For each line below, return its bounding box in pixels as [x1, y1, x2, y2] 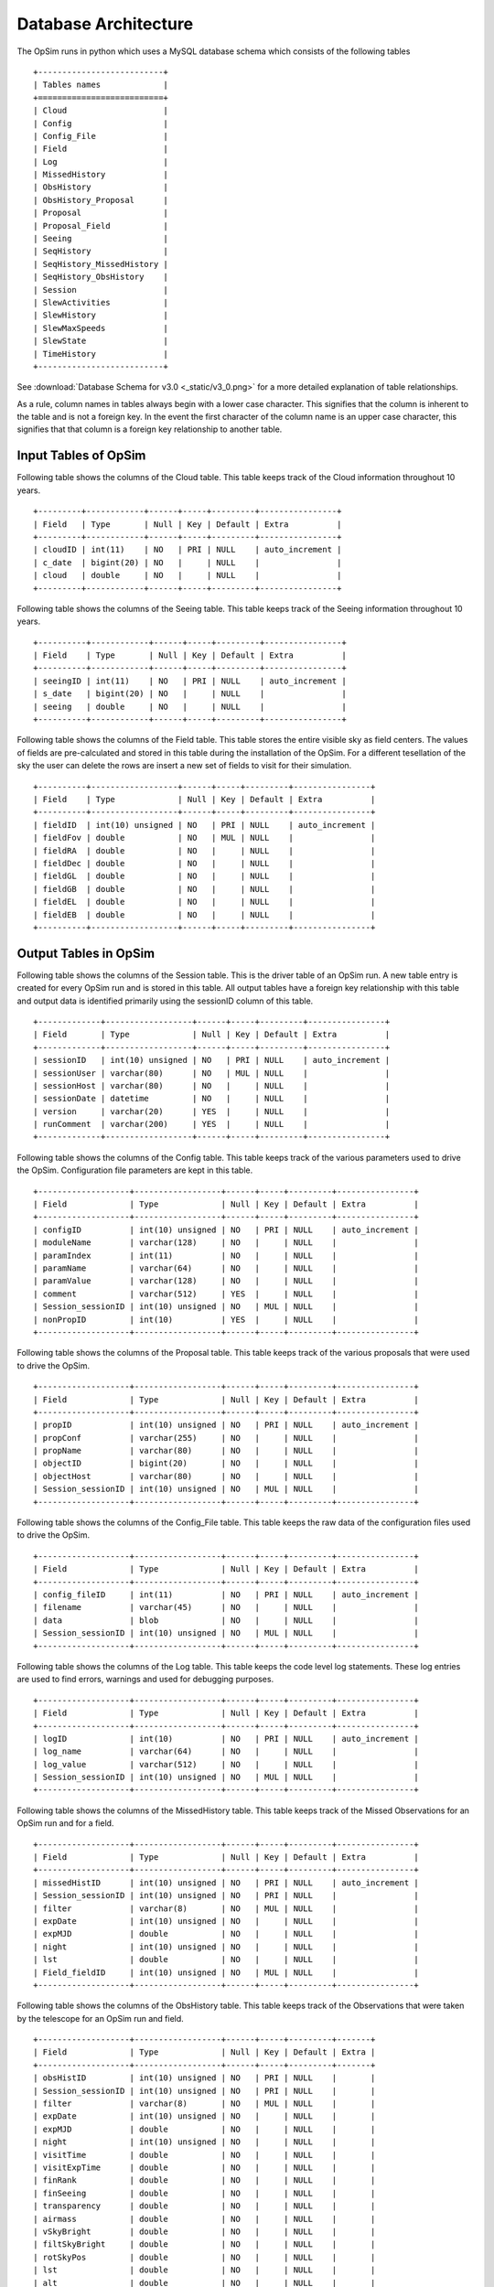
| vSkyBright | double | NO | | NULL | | [33, 2226, 376, 2237]
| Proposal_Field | [33, 220, 169, 231]
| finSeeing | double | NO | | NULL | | [33, 2187, 376, 2198]
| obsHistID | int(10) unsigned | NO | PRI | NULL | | [33, 2073, 376, 2083]
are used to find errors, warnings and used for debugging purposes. [16, 1674, 274, 1685]
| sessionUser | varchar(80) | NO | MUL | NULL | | [33, 1068, 391, 1079]
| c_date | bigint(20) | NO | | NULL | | [33, 557, 342, 567]
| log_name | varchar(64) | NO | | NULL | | [33, 1746, 420, 1756]
